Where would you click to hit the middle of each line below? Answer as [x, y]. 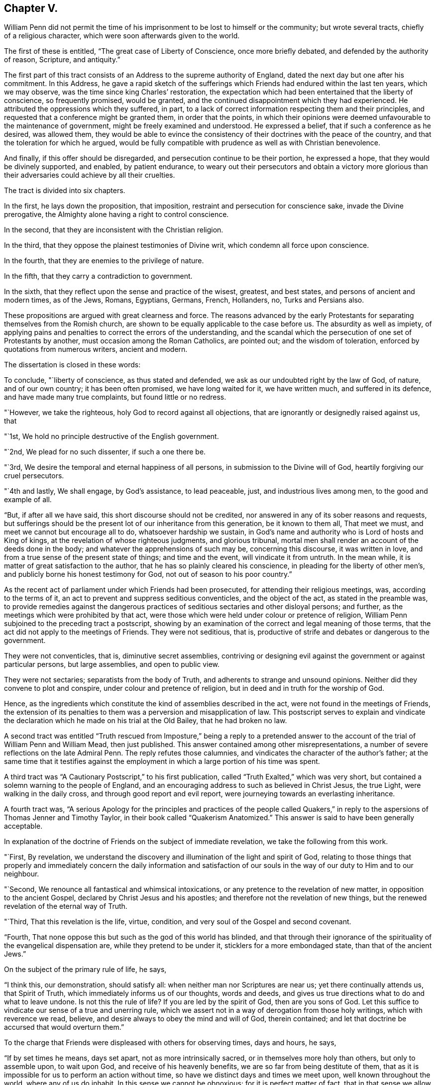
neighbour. [22, 874]
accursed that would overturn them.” [64, 1027]
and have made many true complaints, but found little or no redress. [115, 397]
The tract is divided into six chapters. [65, 191]
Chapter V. [31, 8]
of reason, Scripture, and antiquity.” [62, 60]
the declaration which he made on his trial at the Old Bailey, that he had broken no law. [146, 721]
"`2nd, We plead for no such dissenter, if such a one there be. [105, 452]
